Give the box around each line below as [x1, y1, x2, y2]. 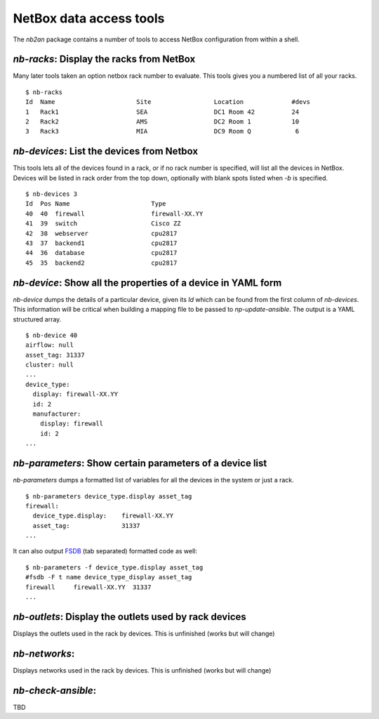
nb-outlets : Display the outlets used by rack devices [13, 611, 247, 623]
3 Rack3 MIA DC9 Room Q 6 [25, 127, 300, 136]
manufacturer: [32, 410, 81, 418]
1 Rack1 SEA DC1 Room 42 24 [25, 107, 300, 116]
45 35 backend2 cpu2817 [25, 258, 178, 267]
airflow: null [25, 341, 74, 349]
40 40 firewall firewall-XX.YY [25, 209, 204, 218]
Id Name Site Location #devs [25, 98, 311, 106]
